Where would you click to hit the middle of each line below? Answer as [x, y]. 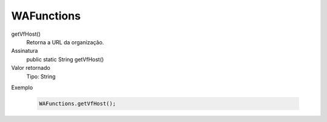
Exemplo [22, 87]
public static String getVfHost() [65, 59]
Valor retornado [31, 68]
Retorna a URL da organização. [65, 42]
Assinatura [25, 51]
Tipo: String [41, 76]
